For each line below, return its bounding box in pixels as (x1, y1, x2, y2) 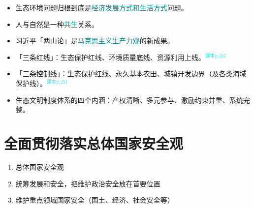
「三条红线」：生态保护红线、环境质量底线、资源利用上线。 (15, 52, 205, 62)
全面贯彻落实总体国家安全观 (4, 133, 184, 153)
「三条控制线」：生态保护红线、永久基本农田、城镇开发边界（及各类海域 (15, 68, 247, 79)
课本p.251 (46, 80, 68, 85)
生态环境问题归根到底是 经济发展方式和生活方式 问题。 (15, 2, 188, 12)
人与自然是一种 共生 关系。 (15, 19, 98, 29)
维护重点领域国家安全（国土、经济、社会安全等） (15, 195, 174, 205)
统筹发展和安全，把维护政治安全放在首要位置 (15, 178, 160, 188)
